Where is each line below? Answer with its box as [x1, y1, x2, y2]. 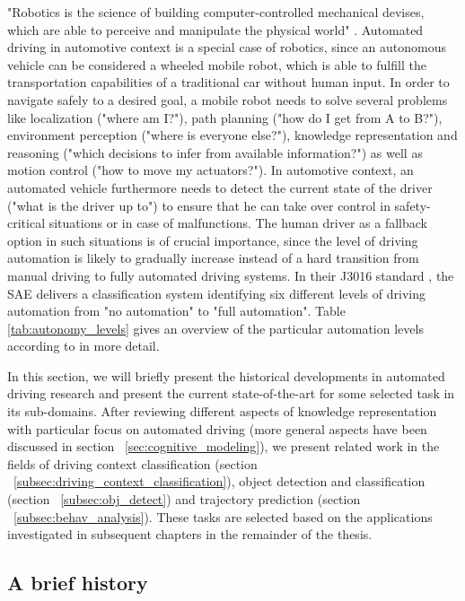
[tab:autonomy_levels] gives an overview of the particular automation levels [7, 318, 424, 337]
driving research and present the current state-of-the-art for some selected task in [7, 384, 455, 403]
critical [7, 213, 46, 232]
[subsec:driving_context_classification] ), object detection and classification [13, 472, 426, 491]
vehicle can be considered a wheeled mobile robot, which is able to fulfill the [7, 55, 426, 74]
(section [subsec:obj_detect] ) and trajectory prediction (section [7, 490, 361, 509]
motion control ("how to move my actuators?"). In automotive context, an [7, 161, 414, 179]
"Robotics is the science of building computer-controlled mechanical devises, [7, 3, 425, 21]
